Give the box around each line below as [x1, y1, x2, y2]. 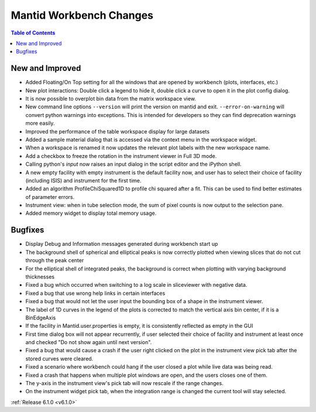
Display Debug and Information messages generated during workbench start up [25, 241, 218, 248]
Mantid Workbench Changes [11, 9, 153, 22]
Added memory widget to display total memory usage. [25, 210, 157, 217]
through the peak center [25, 257, 84, 264]
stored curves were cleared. [25, 355, 94, 362]
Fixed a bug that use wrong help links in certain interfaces [25, 290, 166, 297]
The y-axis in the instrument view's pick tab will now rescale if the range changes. [25, 380, 224, 387]
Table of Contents [11, 29, 56, 36]
